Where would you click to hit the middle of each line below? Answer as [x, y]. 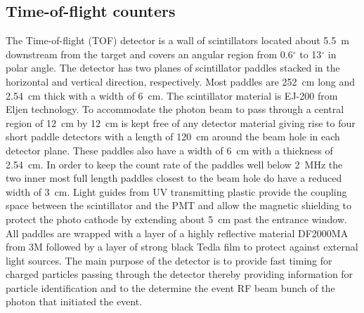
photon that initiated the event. [74, 301]
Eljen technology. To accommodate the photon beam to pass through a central [175, 109]
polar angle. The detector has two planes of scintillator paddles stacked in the [173, 68]
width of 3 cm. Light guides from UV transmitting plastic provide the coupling [176, 191]
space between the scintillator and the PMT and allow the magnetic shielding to [179, 205]
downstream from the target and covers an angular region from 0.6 [149, 54]
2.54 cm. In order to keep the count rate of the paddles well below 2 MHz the [174, 164]
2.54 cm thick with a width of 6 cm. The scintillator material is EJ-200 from [172, 95]
